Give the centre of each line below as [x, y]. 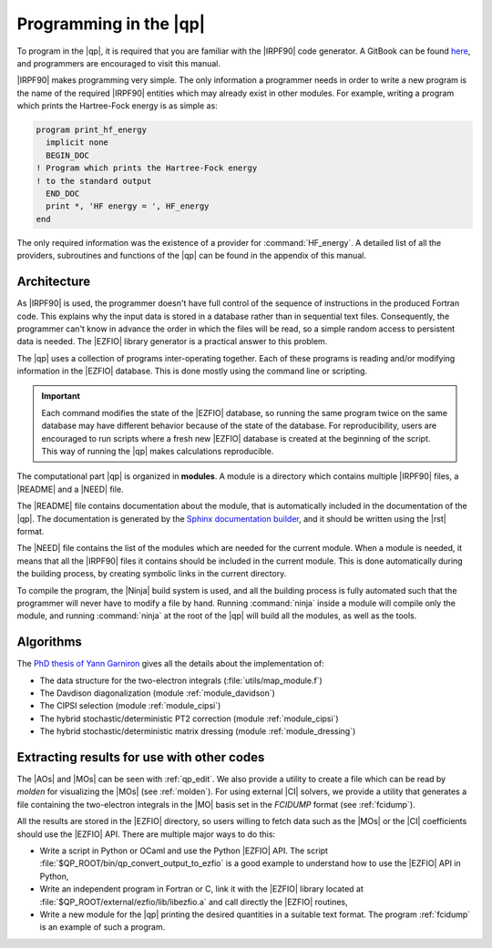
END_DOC [63, 194]
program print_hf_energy [92, 130]
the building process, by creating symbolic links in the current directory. [152, 574]
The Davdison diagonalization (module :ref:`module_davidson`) [157, 693]
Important [61, 396]
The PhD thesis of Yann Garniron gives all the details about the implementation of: [170, 664]
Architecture [54, 282]
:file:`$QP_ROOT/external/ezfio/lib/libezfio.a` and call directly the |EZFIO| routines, [194, 902]
